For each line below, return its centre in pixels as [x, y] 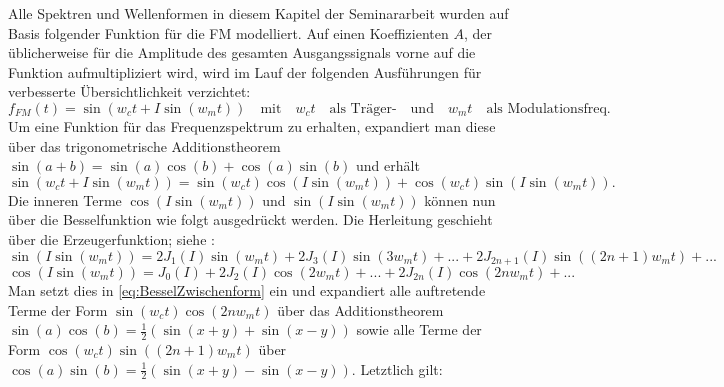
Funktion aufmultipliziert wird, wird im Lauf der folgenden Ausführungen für [245, 71]
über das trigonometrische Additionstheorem [144, 145]
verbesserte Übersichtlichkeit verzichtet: [129, 91]
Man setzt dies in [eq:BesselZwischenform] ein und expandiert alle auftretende [247, 289]
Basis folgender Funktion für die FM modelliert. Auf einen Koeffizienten [228, 32]
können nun [460, 199]
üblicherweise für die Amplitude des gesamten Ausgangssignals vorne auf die [242, 52]
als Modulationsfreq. [548, 108]
